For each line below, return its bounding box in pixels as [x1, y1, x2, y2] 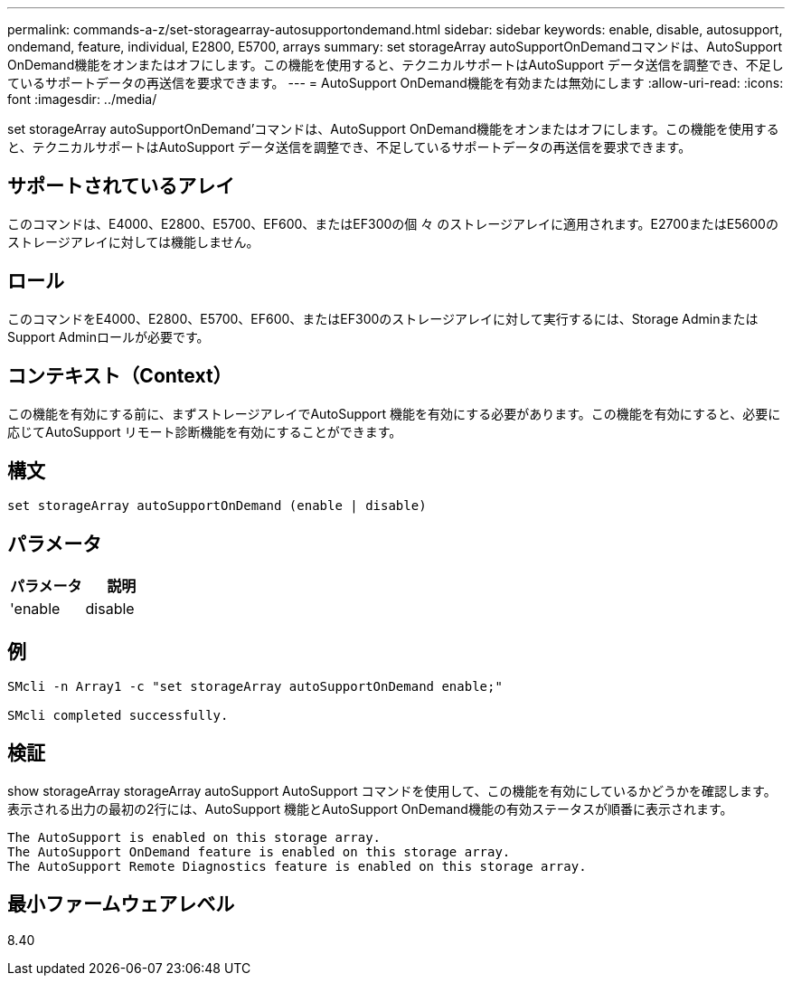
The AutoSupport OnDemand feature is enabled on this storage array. [7, 844, 511, 859]
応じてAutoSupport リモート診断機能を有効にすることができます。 [7, 423, 402, 440]
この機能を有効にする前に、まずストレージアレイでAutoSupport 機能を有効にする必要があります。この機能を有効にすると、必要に [7, 405, 781, 421]
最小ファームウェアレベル [7, 893, 235, 916]
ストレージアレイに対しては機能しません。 [7, 233, 259, 250]
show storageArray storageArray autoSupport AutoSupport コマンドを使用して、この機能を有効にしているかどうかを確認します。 [7, 782, 777, 799]
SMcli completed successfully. [7, 708, 229, 723]
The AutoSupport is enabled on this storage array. [7, 829, 382, 845]
